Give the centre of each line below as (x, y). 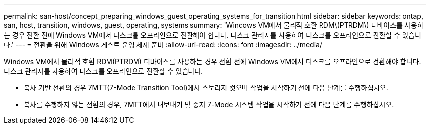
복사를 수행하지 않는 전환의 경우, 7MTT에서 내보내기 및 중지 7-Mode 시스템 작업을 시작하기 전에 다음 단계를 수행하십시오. (209, 104)
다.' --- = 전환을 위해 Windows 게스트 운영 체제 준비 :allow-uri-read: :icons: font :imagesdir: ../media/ (163, 45)
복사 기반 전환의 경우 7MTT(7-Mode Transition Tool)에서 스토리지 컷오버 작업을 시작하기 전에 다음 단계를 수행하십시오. (206, 88)
